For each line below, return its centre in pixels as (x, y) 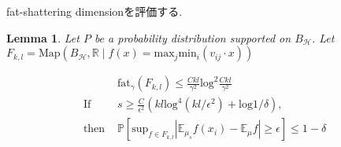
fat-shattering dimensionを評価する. (95, 11)
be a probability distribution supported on (193, 37)
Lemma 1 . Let (43, 37)
